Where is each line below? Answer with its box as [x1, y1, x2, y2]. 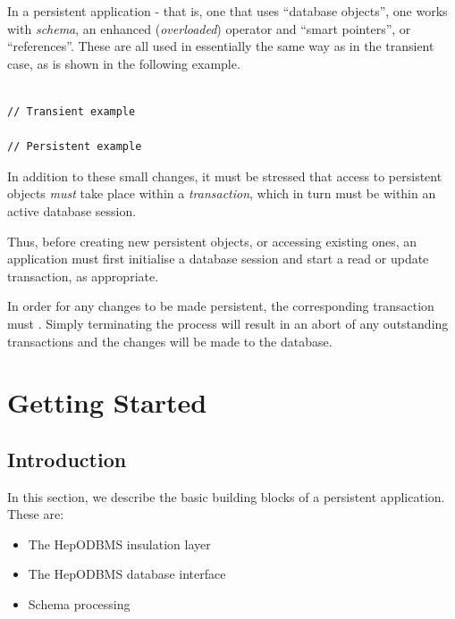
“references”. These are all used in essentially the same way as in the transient [7, 37, 434, 55]
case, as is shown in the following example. [7, 54, 240, 72]
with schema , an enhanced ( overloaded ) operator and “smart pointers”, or [7, 19, 411, 38]
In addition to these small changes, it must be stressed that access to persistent [7, 166, 442, 185]
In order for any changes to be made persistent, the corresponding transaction [7, 297, 434, 315]
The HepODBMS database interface [28, 565, 226, 583]
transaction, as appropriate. [7, 266, 159, 285]
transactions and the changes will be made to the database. [7, 331, 333, 350]
